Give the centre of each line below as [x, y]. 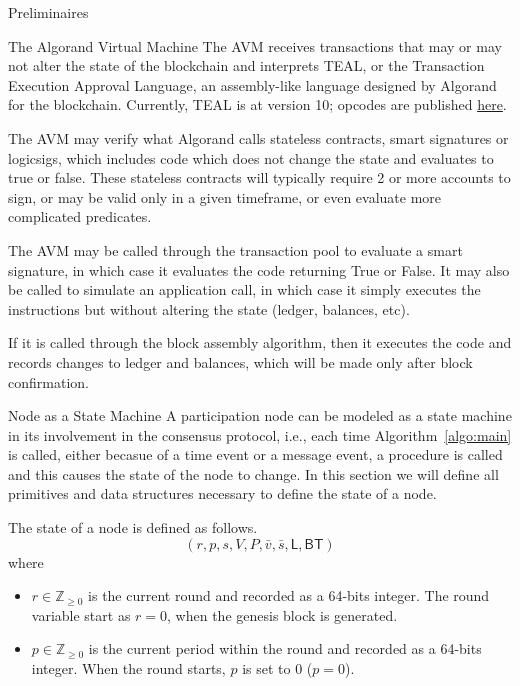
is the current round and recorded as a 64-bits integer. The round [289, 595]
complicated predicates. [80, 216]
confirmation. [48, 381]
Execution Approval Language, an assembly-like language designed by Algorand [252, 84]
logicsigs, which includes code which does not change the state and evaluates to [251, 157]
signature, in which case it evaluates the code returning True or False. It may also [259, 269]
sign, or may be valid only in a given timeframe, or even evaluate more [225, 196]
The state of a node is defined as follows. [133, 527]
